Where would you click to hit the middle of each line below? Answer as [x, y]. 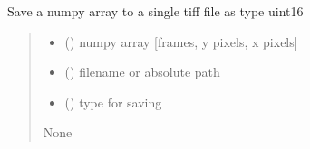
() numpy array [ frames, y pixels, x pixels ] [181, 41]
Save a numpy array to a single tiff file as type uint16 [155, 11]
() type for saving [113, 102]
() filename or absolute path [142, 72]
